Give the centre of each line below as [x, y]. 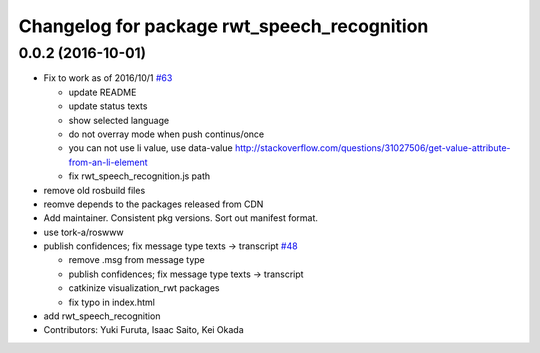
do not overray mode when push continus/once [166, 134]
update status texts [108, 106]
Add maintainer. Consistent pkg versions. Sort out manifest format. [181, 218]
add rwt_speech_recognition [102, 316]
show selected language [119, 120]
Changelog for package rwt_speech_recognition [223, 26]
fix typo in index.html [111, 302]
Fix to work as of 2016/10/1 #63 [108, 78]
